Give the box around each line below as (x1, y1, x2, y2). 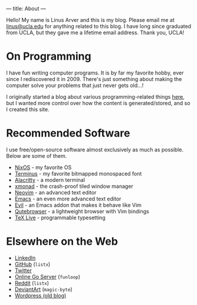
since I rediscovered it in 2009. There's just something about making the (6, 75, 182, 82)
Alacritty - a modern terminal (14, 176, 86, 183)
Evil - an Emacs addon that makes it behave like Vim (14, 201, 142, 209)
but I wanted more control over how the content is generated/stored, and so (6, 99, 191, 106)
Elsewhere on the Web (6, 235, 118, 248)
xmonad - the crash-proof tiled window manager (14, 183, 134, 190)
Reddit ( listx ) (14, 279, 49, 286)
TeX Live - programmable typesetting (14, 214, 106, 221)
